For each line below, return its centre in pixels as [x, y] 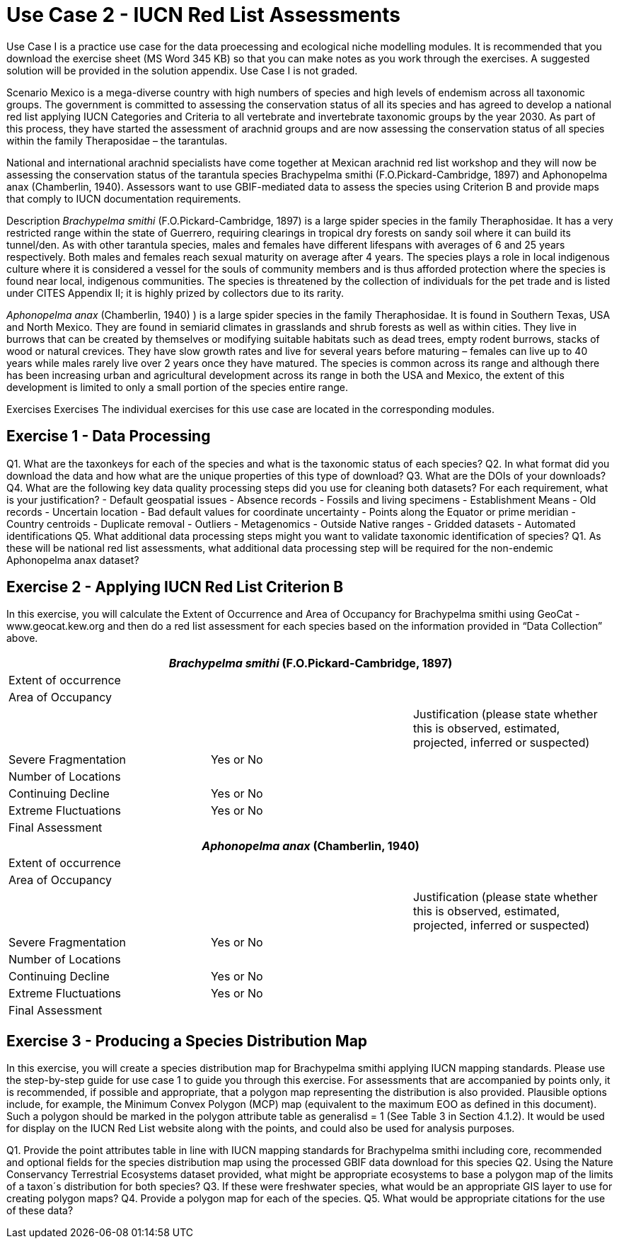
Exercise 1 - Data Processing [109, 436]
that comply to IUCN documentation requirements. [124, 198]
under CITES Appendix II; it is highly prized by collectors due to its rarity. [175, 293]
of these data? [40, 1211]
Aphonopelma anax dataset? [73, 560]
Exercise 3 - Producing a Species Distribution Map [187, 1041]
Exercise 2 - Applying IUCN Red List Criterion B [175, 587]
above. [22, 638]
